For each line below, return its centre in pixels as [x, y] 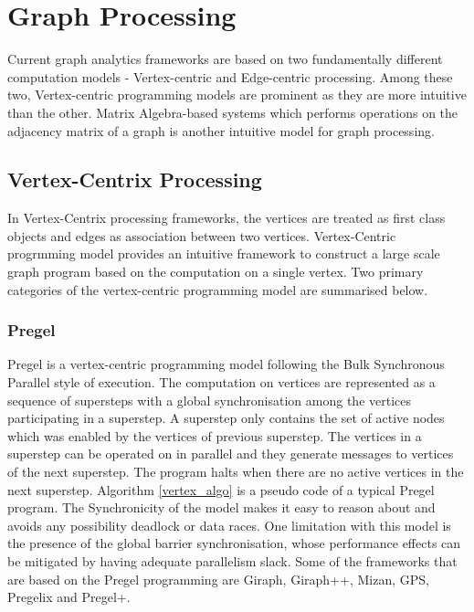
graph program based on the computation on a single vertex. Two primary [216, 272]
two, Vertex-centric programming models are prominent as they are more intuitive [237, 95]
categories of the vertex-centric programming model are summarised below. [218, 289]
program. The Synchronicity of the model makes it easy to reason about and [221, 507]
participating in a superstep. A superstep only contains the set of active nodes [226, 418]
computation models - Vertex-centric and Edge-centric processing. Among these [230, 76]
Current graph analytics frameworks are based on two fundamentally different [225, 59]
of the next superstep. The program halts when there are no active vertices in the [236, 472]
